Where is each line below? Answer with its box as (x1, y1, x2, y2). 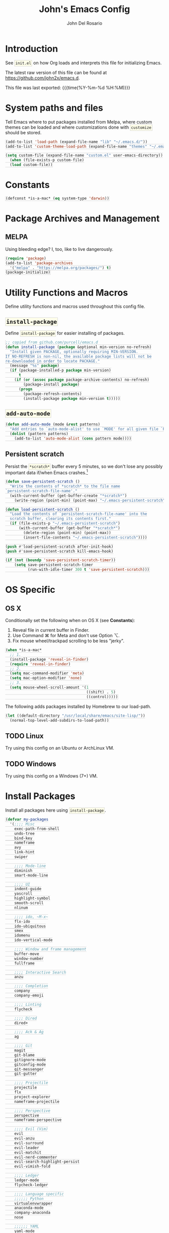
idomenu (14, 933, 30, 938)
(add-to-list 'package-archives (5, 260, 73, 266)
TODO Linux (5, 732, 44, 740)
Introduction (5, 43, 58, 54)
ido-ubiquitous (14, 924, 46, 929)
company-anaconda (14, 1210, 51, 1215)
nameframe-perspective (14, 1117, 62, 1122)
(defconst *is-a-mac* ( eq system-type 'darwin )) (6, 196, 110, 201)
